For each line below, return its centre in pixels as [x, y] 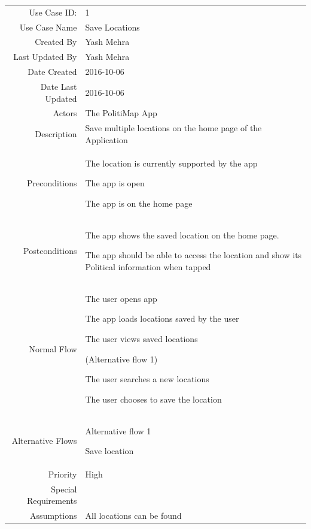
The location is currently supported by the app [171, 163]
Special [64, 489]
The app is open [115, 183]
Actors [65, 113]
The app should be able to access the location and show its [193, 255]
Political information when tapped [148, 266]
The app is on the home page [139, 203]
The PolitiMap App [121, 113]
